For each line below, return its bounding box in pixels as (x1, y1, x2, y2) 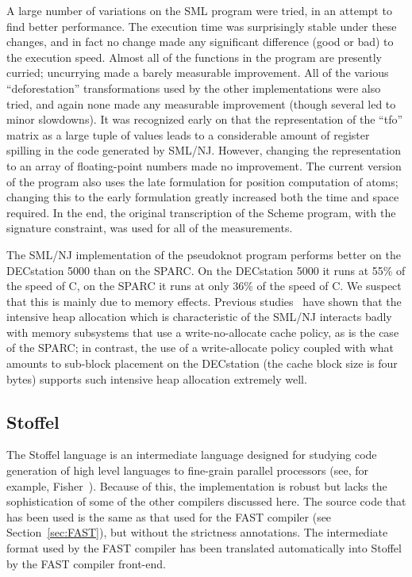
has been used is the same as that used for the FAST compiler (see (6, 508, 332, 525)
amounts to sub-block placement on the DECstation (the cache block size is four (6, 355, 398, 372)
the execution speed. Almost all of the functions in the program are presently (6, 48, 382, 65)
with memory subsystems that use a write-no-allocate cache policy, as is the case (6, 323, 399, 340)
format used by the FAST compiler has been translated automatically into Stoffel (6, 540, 402, 556)
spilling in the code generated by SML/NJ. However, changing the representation (6, 142, 401, 159)
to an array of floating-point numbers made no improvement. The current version (6, 157, 402, 174)
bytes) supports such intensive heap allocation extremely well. (6, 370, 307, 387)
